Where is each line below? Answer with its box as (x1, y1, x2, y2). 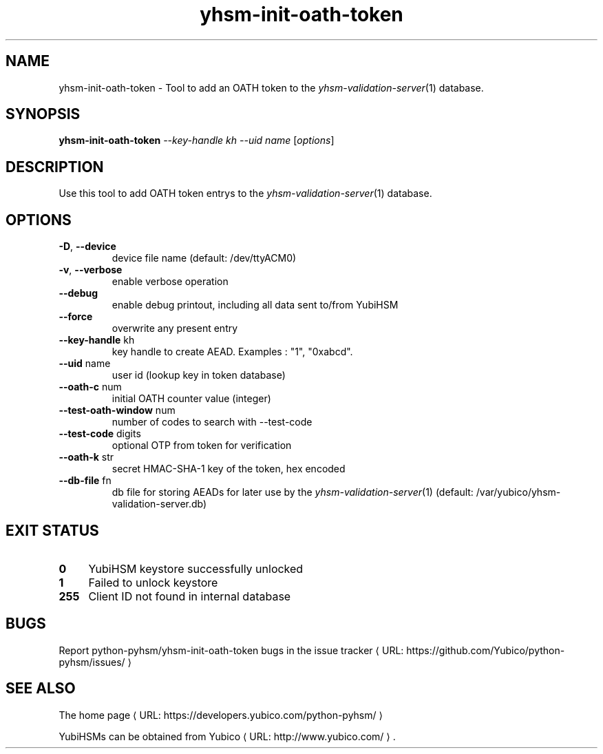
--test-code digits (59, 428, 141, 440)
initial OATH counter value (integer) (112, 392, 271, 405)
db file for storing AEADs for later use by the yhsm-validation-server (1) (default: (112, 486, 474, 499)
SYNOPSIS (6, 105, 81, 123)
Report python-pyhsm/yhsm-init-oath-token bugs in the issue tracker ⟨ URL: (59, 644, 404, 656)
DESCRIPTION (6, 158, 104, 176)
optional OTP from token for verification (112, 439, 292, 452)
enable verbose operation (112, 275, 229, 288)
